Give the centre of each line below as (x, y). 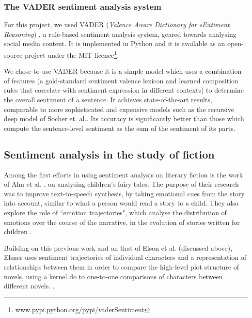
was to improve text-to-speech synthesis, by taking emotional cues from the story (124, 193)
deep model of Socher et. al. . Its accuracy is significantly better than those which (124, 119)
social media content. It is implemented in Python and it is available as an (115, 43)
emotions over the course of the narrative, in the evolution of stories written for (122, 222)
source (13, 55)
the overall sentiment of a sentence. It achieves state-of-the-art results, (108, 100)
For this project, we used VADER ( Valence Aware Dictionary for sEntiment (117, 24)
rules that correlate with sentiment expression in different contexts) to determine (124, 90)
